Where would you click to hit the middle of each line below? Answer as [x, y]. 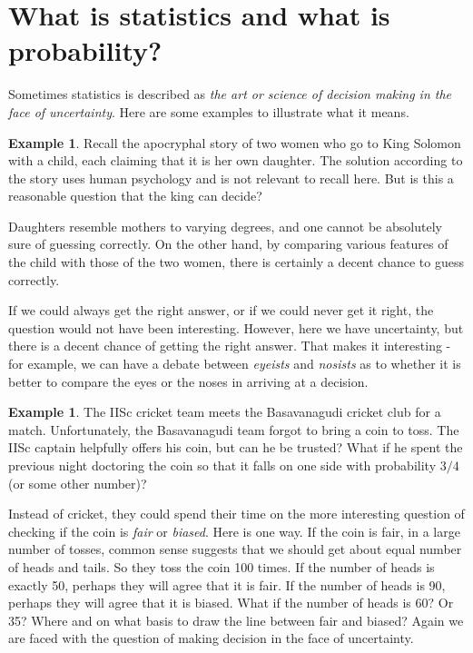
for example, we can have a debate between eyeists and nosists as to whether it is [235, 364]
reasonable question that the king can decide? [135, 196]
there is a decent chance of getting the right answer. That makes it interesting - [230, 346]
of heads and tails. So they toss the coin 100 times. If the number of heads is [222, 566]
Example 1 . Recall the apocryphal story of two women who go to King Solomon [235, 142]
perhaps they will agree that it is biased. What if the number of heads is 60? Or [231, 603]
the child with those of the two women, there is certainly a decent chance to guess [236, 262]
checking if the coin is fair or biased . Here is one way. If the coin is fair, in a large [234, 531]
